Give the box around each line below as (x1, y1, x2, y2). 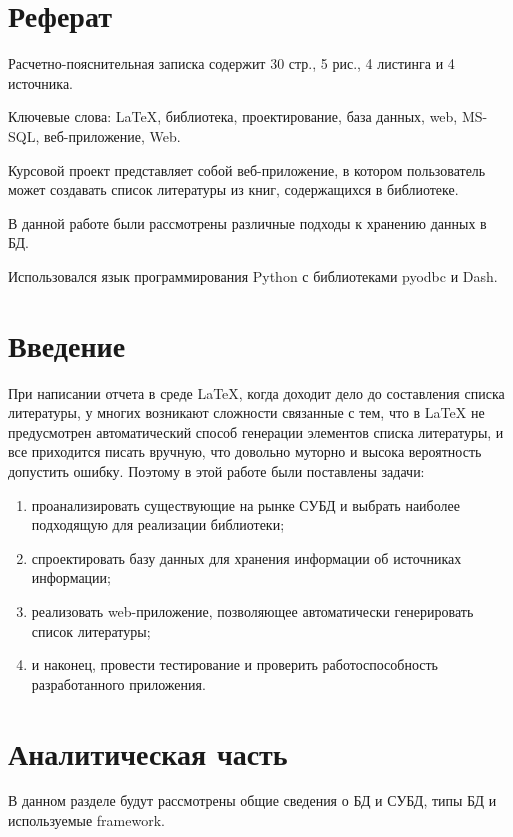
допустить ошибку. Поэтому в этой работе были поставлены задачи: (8, 460, 425, 481)
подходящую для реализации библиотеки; (31, 514, 285, 535)
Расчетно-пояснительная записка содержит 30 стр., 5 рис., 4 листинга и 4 (8, 53, 455, 74)
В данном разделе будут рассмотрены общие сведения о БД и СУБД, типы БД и (8, 790, 497, 811)
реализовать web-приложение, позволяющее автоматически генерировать (31, 600, 474, 621)
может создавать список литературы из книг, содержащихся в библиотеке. (8, 179, 459, 200)
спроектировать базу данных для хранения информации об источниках (31, 547, 462, 568)
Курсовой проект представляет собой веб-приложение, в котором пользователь (8, 159, 486, 180)
